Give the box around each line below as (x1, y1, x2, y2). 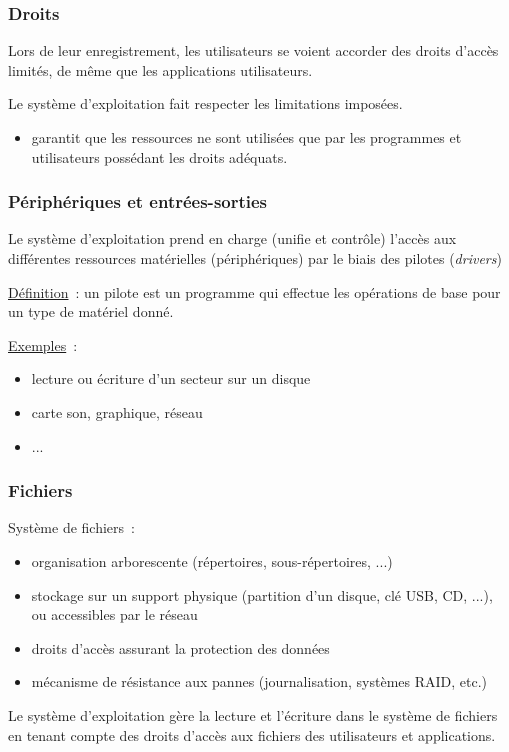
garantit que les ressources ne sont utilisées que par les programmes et (31, 127, 462, 147)
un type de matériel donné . (8, 301, 174, 322)
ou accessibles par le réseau (31, 604, 198, 625)
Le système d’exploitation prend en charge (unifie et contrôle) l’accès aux (8, 228, 457, 249)
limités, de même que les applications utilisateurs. (8, 59, 313, 80)
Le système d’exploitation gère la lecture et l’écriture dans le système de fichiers (8, 704, 498, 725)
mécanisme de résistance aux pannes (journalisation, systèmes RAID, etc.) (31, 671, 488, 692)
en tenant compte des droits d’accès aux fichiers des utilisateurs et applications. (8, 724, 496, 745)
